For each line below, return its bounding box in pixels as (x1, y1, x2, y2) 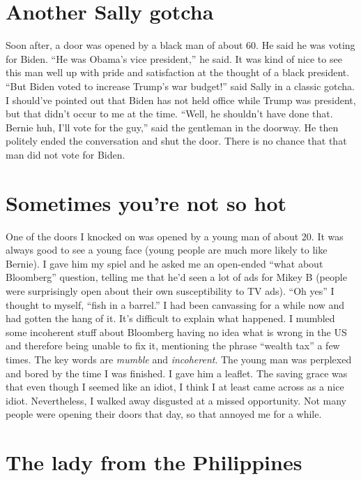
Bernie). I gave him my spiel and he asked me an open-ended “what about (6, 256, 323, 270)
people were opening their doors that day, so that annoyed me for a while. (6, 407, 322, 421)
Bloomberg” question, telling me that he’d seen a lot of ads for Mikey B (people (6, 270, 347, 284)
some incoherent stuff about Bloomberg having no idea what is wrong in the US (6, 324, 347, 339)
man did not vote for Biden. (6, 147, 125, 161)
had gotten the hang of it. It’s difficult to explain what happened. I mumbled (6, 311, 335, 326)
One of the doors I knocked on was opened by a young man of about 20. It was (6, 228, 344, 243)
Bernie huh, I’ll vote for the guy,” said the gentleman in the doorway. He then (6, 119, 339, 134)
